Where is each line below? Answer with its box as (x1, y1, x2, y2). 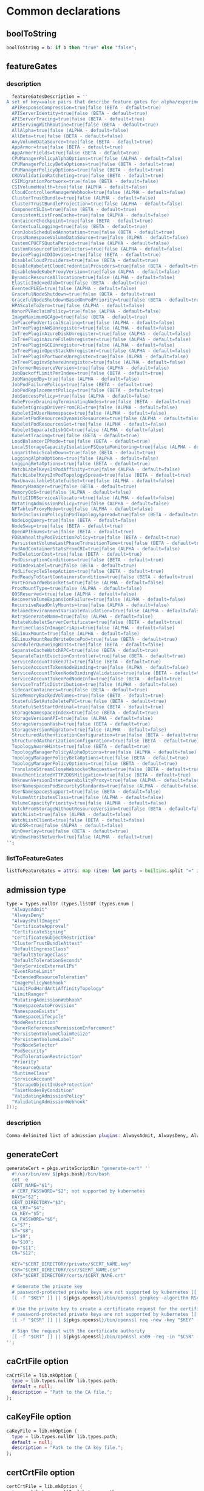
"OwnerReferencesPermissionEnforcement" (12, 1025, 115, 1031)
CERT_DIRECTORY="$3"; (12, 1199, 67, 1205)
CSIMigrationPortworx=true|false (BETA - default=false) (12, 178, 159, 184)
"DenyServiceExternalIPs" (12, 963, 78, 969)
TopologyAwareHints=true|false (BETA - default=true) (12, 744, 151, 750)
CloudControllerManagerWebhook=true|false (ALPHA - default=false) (12, 190, 186, 196)
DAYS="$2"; (12, 1194, 39, 1200)
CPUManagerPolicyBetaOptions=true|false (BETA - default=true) (12, 161, 175, 168)
